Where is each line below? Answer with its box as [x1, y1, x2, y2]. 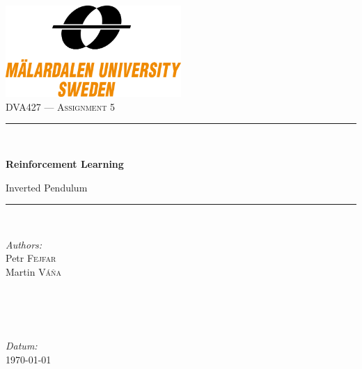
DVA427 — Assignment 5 [6, 99, 116, 113]
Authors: [6, 237, 42, 251]
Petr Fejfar [6, 251, 56, 265]
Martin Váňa [6, 264, 62, 278]
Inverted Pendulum [6, 180, 88, 194]
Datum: [6, 338, 38, 353]
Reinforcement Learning [6, 156, 124, 171]
